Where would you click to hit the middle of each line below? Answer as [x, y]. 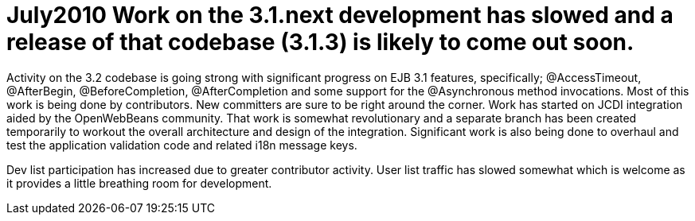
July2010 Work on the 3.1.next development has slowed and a [340, 15]
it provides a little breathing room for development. [139, 183]
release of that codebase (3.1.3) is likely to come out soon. [320, 42]
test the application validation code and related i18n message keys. [182, 145]
